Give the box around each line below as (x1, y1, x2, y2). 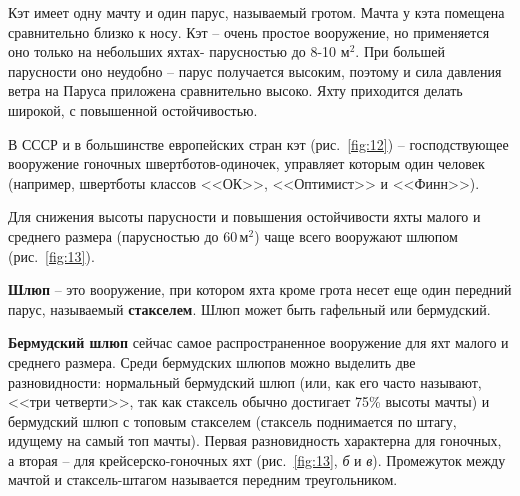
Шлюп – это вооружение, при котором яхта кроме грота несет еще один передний (8, 279, 512, 300)
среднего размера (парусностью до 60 (8, 225, 238, 246)
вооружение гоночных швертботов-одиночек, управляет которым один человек (8, 153, 485, 174)
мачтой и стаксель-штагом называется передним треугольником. (8, 469, 398, 490)
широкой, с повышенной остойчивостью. (8, 99, 258, 120)
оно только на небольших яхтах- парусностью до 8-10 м (8, 41, 350, 62)
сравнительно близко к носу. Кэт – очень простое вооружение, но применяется (8, 21, 490, 42)
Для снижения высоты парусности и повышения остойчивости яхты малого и (8, 206, 481, 227)
